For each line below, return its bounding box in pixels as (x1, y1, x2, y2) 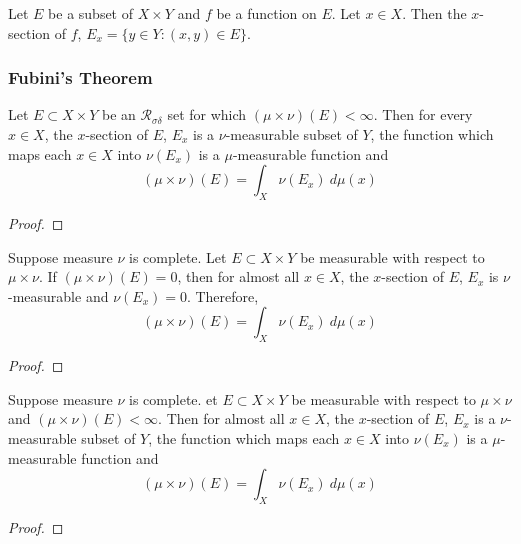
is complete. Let (129, 246, 227, 267)
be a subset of (48, 3, 134, 23)
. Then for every (373, 104, 473, 125)
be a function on (216, 3, 317, 23)
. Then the (402, 3, 467, 23)
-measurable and (8, 285, 109, 306)
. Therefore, (186, 285, 259, 306)
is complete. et (129, 388, 218, 409)
